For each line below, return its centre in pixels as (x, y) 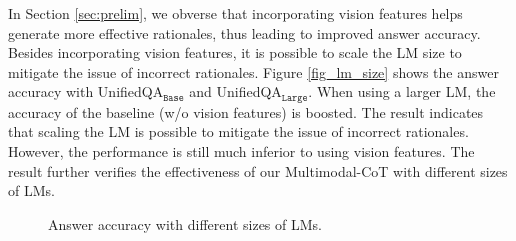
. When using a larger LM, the (402, 91)
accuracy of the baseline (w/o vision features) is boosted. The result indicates (246, 111)
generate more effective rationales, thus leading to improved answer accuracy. (244, 32)
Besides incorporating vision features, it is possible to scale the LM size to (235, 52)
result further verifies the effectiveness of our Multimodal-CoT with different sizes (258, 170)
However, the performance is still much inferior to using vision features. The (241, 151)
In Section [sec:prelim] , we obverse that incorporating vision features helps (235, 13)
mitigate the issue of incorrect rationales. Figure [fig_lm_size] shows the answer (253, 71)
